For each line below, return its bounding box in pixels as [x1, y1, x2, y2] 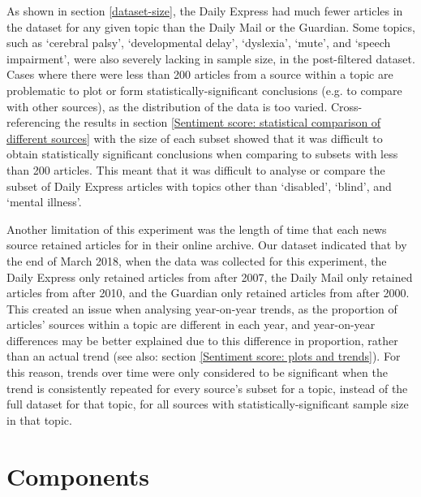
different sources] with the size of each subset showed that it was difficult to [6, 129, 383, 146]
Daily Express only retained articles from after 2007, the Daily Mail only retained [6, 268, 413, 285]
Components [6, 459, 149, 492]
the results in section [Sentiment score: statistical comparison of [64, 114, 381, 131]
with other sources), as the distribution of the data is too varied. [6, 97, 328, 115]
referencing [6, 114, 61, 131]
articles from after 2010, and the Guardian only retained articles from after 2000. [6, 284, 410, 301]
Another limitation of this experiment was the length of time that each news [6, 220, 387, 237]
